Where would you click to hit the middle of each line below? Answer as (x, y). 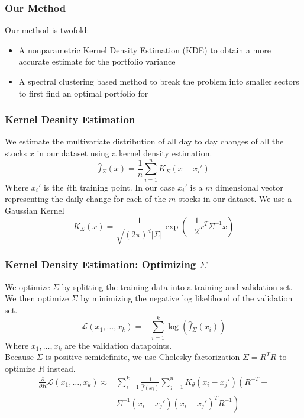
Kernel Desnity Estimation (70, 119)
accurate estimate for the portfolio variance (97, 61)
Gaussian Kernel (35, 210)
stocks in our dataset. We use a (235, 199)
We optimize (28, 286)
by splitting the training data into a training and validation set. (177, 286)
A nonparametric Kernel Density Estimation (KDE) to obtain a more (145, 49)
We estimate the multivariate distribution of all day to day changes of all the (144, 141)
